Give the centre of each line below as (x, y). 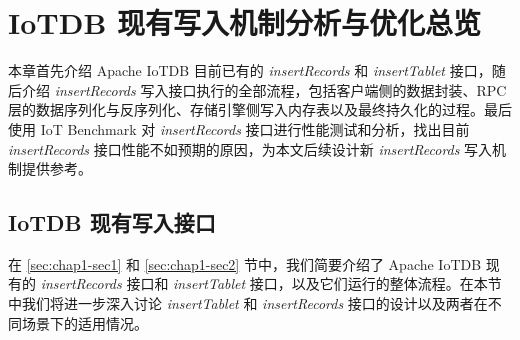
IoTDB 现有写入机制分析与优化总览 (245, 22)
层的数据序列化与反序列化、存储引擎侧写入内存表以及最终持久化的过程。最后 (260, 109)
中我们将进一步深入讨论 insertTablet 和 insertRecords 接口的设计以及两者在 (248, 303)
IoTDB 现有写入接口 (112, 222)
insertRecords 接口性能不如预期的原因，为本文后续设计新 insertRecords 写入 (250, 148)
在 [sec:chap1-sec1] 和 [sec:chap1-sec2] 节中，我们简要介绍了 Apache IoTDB (245, 263)
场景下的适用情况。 (84, 322)
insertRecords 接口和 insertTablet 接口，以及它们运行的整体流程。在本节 (271, 283)
